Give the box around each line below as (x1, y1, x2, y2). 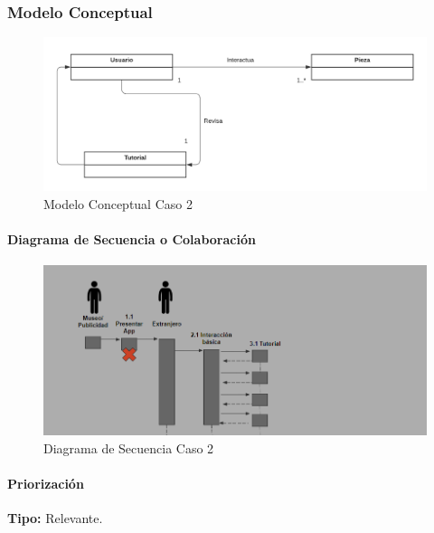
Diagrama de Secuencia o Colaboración (7, 230, 256, 249)
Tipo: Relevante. (7, 509, 103, 528)
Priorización (7, 473, 84, 492)
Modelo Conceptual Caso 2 (43, 194, 193, 213)
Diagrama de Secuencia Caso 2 (43, 438, 214, 457)
